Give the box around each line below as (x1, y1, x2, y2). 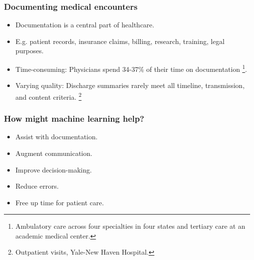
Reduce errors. (15, 181, 59, 191)
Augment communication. (15, 148, 92, 158)
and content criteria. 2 (15, 90, 82, 102)
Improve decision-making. (15, 164, 92, 174)
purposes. (15, 45, 44, 56)
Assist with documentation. (15, 131, 98, 142)
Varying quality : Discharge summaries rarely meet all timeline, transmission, (15, 80, 245, 90)
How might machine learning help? (4, 112, 145, 125)
